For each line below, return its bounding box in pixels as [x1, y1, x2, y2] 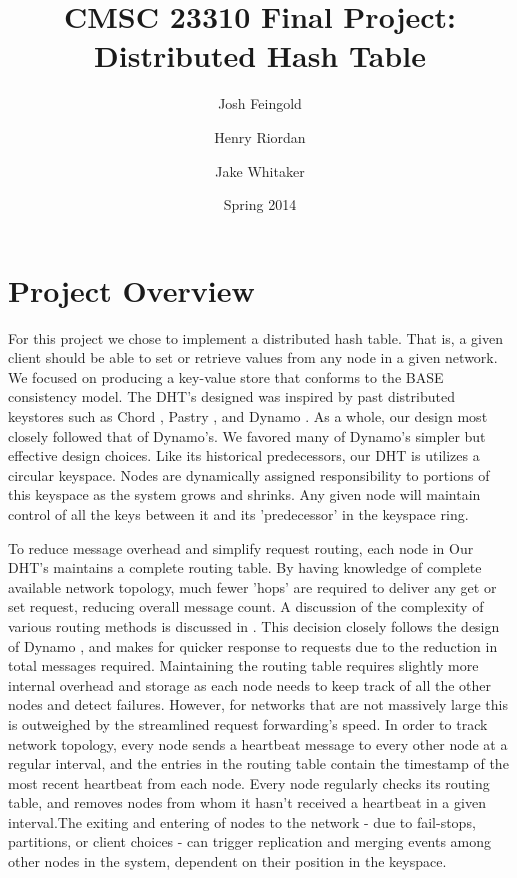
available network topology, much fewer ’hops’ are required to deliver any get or [8, 576, 497, 597]
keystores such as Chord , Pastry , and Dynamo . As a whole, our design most [8, 406, 488, 426]
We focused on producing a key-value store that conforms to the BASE [8, 366, 444, 387]
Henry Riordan [214, 126, 306, 147]
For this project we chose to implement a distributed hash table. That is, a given [8, 327, 503, 348]
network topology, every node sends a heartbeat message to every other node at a [8, 733, 508, 754]
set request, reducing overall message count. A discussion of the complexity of [8, 596, 484, 617]
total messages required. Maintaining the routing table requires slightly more [8, 655, 479, 676]
